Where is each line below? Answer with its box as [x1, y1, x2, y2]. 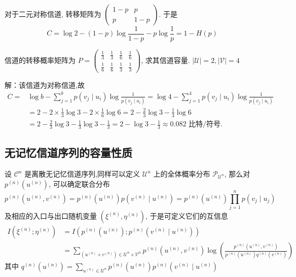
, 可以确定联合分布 [49, 178, 110, 189]
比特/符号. [189, 121, 223, 128]
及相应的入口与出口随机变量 [5, 210, 97, 221]
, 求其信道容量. [141, 54, 190, 65]
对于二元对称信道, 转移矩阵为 [5, 9, 101, 19]
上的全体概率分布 [153, 168, 210, 179]
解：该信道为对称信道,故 [5, 79, 85, 90]
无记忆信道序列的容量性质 [5, 145, 132, 160]
